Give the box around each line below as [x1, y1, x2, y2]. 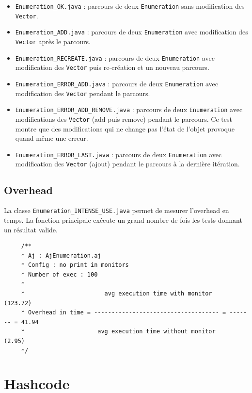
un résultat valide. [4, 224, 58, 234]
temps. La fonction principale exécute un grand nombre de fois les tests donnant [4, 214, 242, 225]
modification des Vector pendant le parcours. [15, 88, 150, 98]
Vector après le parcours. [15, 36, 91, 46]
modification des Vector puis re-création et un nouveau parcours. [15, 62, 209, 72]
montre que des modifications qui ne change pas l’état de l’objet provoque [15, 123, 235, 133]
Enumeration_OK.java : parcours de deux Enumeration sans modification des [15, 1, 245, 11]
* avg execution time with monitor [21, 290, 212, 297]
